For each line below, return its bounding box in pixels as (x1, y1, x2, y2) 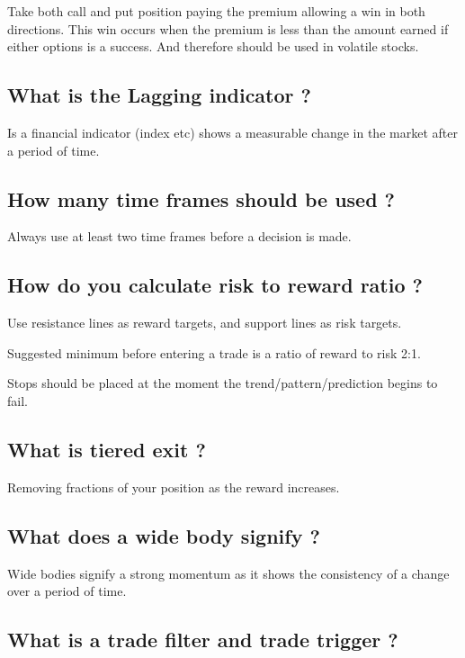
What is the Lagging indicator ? (7, 81, 311, 109)
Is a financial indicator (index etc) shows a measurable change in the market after (7, 122, 458, 141)
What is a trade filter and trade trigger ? (7, 626, 398, 653)
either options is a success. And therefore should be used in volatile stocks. (7, 37, 419, 56)
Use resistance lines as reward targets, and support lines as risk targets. (7, 313, 402, 332)
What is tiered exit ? (7, 435, 206, 463)
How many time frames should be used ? (7, 185, 396, 212)
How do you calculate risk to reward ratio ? (7, 271, 423, 299)
